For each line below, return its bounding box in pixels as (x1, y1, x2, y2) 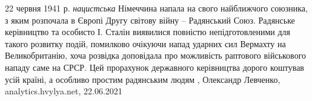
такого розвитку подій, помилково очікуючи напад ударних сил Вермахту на (5, 37, 286, 50)
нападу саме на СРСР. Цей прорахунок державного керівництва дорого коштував (5, 60, 304, 73)
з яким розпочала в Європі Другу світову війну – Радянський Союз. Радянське (5, 13, 295, 26)
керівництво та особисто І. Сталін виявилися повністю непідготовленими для (5, 25, 291, 38)
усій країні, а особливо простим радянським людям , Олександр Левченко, (5, 73, 280, 85)
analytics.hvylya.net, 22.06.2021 (5, 85, 122, 97)
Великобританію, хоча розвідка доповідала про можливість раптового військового (5, 49, 307, 62)
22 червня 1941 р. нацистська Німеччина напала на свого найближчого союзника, (5, 2, 308, 14)
